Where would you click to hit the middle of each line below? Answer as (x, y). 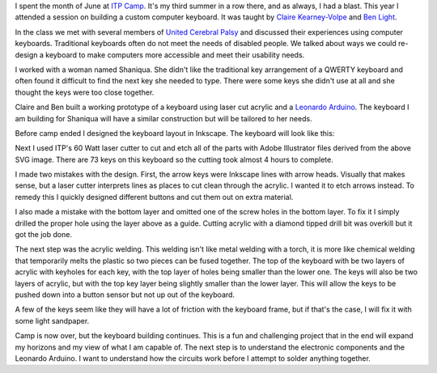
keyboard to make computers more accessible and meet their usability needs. (175, 55)
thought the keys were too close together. (85, 92)
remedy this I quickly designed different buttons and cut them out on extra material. (154, 197)
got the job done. (44, 235)
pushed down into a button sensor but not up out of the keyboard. (125, 295)
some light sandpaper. (52, 320)
